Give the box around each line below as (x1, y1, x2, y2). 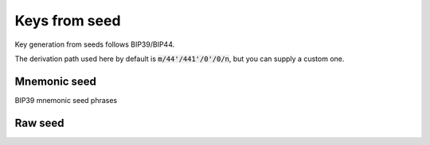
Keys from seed (14, 12, 121, 29)
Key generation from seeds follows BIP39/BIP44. (14, 40, 175, 49)
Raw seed (14, 116, 64, 130)
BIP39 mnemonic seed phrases (14, 95, 118, 105)
